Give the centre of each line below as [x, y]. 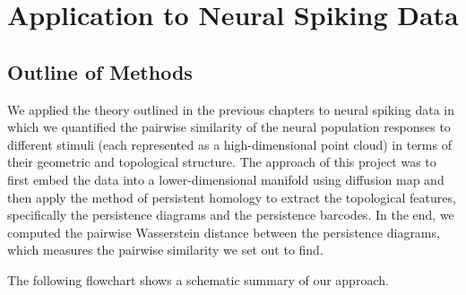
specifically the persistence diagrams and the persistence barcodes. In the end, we [231, 215]
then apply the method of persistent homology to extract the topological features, [232, 197]
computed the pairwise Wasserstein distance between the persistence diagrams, [224, 232]
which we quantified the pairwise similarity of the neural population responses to [229, 127]
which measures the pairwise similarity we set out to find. [165, 250]
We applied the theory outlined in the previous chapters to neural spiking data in [231, 109]
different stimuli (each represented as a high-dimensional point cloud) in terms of [229, 144]
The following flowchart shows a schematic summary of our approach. [198, 279]
